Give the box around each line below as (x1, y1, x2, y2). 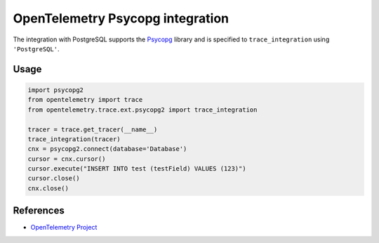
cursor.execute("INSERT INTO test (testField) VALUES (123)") (27, 165, 246, 173)
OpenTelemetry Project (30, 223, 98, 232)
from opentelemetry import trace (27, 96, 143, 104)
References (13, 204, 65, 217)
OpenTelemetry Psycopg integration (13, 11, 230, 26)
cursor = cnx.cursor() (27, 155, 106, 163)
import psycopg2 (27, 86, 84, 94)
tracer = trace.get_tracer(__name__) (27, 125, 158, 133)
